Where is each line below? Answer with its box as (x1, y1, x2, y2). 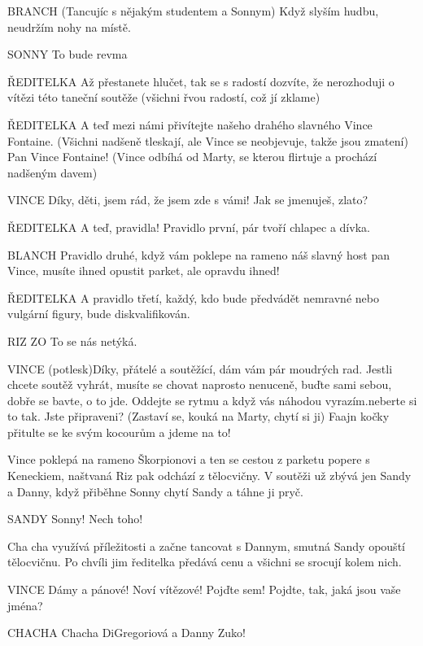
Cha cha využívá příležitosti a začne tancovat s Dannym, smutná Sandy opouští (7, 537, 405, 554)
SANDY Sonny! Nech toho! (7, 510, 143, 527)
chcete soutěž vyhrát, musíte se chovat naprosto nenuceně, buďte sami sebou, (7, 376, 392, 393)
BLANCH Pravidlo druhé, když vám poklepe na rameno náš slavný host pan (7, 246, 390, 263)
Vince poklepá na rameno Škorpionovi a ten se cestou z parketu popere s (7, 451, 370, 468)
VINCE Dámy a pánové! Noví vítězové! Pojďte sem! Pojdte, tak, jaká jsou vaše (7, 581, 401, 598)
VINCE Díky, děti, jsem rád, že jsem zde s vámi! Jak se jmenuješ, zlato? (7, 191, 368, 208)
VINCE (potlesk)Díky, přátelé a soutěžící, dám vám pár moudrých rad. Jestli (7, 360, 393, 377)
